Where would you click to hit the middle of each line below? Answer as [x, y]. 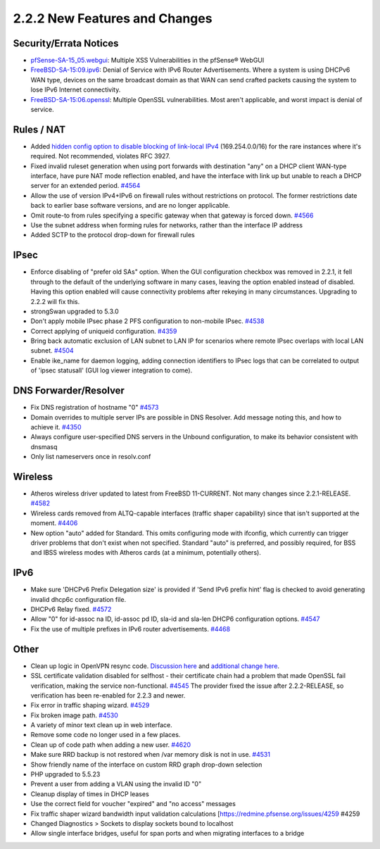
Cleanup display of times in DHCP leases [90, 794]
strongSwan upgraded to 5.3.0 [75, 311]
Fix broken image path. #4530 [75, 715]
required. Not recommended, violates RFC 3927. [100, 156]
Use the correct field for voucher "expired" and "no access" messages [133, 804]
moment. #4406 [54, 523]
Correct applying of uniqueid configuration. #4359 [104, 331]
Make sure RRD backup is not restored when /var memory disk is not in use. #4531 [151, 755]
